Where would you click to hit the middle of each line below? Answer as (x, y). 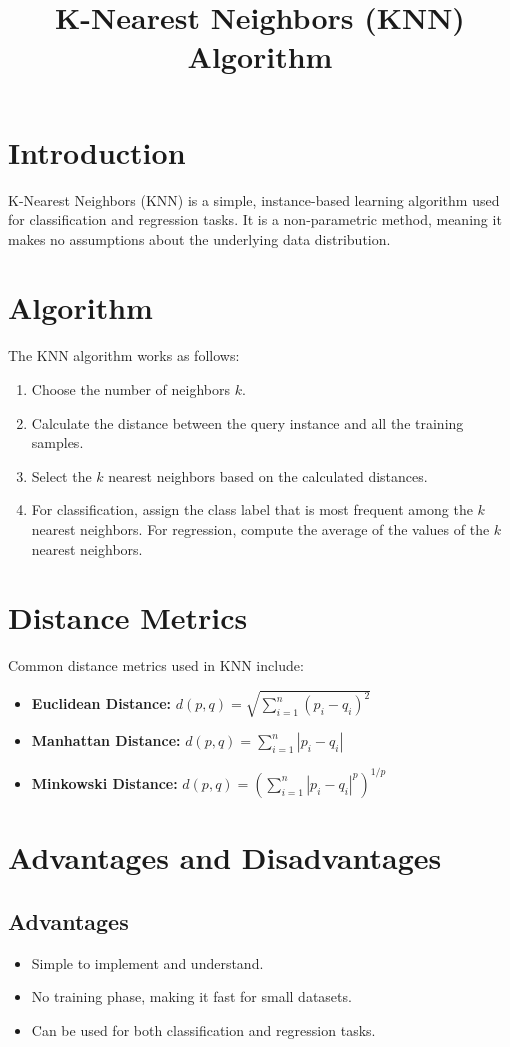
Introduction (97, 151)
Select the (61, 475)
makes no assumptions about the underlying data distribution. (199, 238)
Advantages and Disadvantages (225, 857)
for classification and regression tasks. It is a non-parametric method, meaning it (255, 219)
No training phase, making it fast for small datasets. (191, 996)
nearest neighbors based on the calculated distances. (268, 475)
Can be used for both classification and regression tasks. (203, 1029)
